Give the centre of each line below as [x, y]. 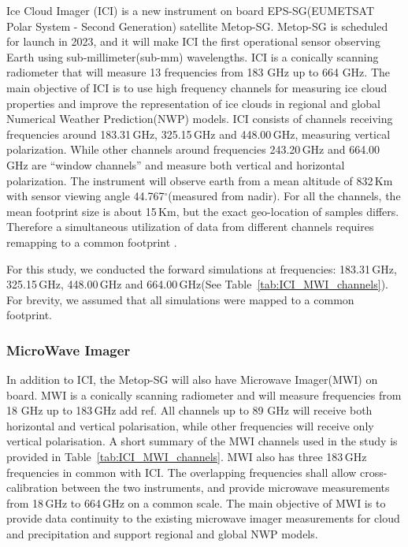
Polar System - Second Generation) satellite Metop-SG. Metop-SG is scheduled [197, 26]
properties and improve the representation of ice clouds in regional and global [193, 103]
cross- [374, 472]
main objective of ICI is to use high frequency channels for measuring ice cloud [197, 87]
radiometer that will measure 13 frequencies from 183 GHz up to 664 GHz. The [198, 72]
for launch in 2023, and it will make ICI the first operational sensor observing [193, 41]
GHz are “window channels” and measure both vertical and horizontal [176, 164]
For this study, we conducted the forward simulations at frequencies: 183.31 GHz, [202, 268]
